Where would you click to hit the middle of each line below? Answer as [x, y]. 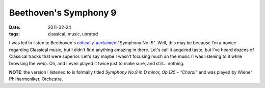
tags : [14, 34]
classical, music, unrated [73, 34]
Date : [15, 27]
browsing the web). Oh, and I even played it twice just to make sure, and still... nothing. [97, 63]
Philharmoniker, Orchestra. [36, 79]
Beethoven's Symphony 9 [63, 13]
